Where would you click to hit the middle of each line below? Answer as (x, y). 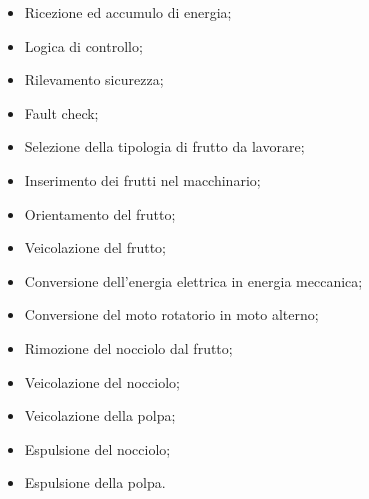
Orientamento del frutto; (100, 213)
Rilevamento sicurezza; (94, 79)
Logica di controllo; (83, 45)
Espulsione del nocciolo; (97, 448)
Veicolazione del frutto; (95, 247)
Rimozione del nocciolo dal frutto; (128, 347)
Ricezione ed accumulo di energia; (128, 12)
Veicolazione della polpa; (100, 415)
